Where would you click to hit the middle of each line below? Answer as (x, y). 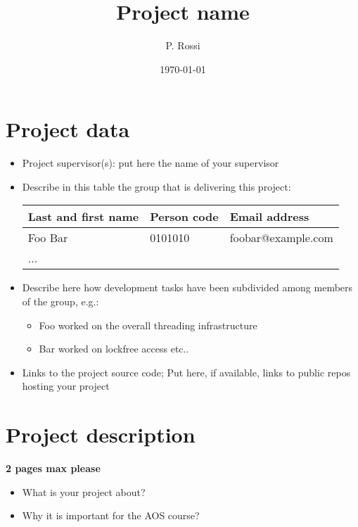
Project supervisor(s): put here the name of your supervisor (151, 163)
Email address (269, 217)
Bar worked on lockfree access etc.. (114, 349)
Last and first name (83, 217)
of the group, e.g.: (60, 301)
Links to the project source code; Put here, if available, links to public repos (186, 372)
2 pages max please (53, 468)
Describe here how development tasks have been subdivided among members (187, 287)
